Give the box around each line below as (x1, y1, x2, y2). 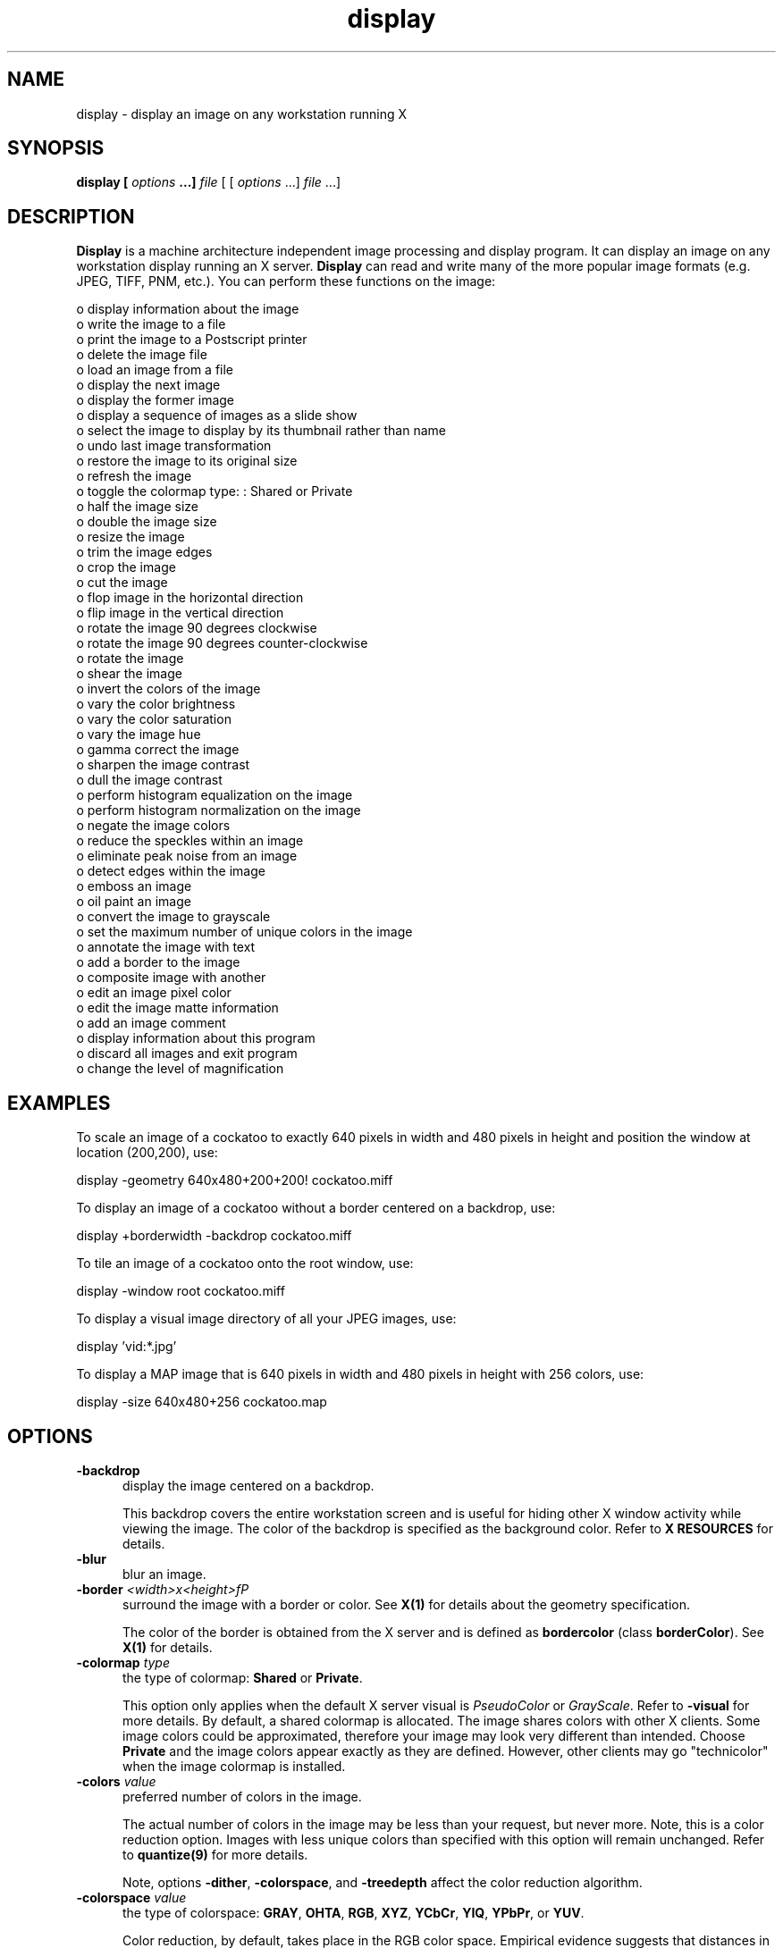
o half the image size (76, 499, 198, 515)
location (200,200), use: (76, 1145, 218, 1161)
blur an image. (122, 1566, 206, 1582)
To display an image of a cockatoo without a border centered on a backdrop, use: (76, 1200, 556, 1216)
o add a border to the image (76, 954, 240, 970)
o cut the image (76, 575, 168, 591)
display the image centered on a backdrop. (122, 1477, 375, 1493)
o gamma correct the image (76, 742, 240, 758)
